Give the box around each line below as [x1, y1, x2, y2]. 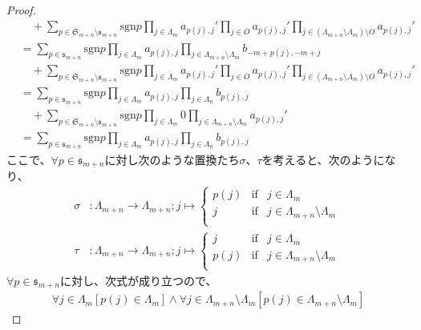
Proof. [6, 2, 36, 18]
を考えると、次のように [261, 151, 385, 167]
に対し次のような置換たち [104, 151, 240, 167]
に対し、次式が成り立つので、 [60, 272, 217, 288]
